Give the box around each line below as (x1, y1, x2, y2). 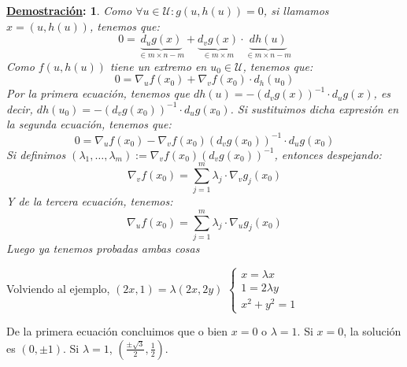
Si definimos (6, 146, 66, 162)
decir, (6, 100, 33, 117)
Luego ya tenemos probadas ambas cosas (6, 239, 200, 256)
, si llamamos (263, 2, 329, 18)
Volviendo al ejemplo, (6, 280, 110, 296)
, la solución (343, 323, 401, 339)
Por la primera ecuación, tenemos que (6, 85, 190, 102)
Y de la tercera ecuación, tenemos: (6, 193, 173, 209)
